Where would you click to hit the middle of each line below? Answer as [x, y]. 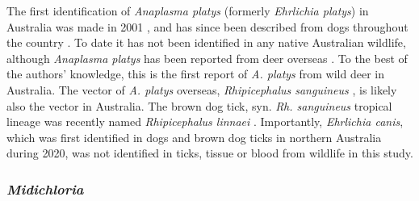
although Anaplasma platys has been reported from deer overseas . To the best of [207, 58]
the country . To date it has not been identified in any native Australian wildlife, [206, 42]
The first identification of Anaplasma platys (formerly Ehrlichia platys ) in [188, 10]
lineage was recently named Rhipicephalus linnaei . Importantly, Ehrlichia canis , [205, 121]
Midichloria [45, 188]
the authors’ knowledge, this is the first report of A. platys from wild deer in [195, 74]
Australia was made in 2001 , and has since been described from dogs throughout [207, 26]
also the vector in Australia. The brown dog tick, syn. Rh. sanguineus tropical [199, 105]
